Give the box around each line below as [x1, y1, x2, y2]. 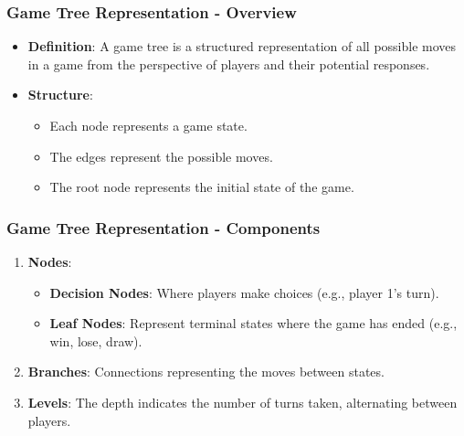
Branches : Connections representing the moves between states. [27, 362, 385, 381]
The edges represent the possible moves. [49, 146, 273, 165]
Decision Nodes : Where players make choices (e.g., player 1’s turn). [49, 282, 439, 302]
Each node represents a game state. [49, 116, 248, 134]
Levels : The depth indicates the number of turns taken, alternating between [27, 392, 458, 411]
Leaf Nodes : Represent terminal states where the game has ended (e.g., [49, 314, 458, 333]
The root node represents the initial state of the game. [49, 177, 354, 197]
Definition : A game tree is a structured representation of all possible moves [27, 37, 457, 56]
